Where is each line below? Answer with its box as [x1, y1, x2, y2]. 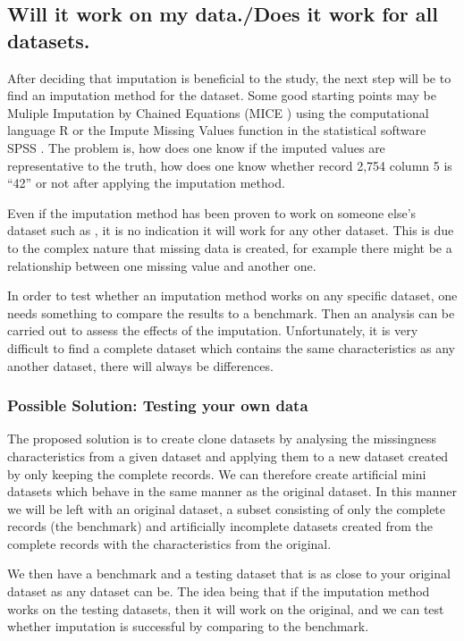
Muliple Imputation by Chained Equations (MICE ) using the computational [7, 103, 429, 122]
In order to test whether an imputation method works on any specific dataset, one [7, 286, 458, 305]
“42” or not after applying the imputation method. [7, 173, 285, 192]
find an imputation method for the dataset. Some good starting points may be [7, 86, 436, 105]
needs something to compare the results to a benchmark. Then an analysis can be [7, 303, 455, 322]
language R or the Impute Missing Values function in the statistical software [7, 121, 426, 139]
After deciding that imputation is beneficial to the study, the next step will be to [7, 68, 451, 87]
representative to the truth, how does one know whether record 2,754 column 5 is [7, 156, 452, 174]
